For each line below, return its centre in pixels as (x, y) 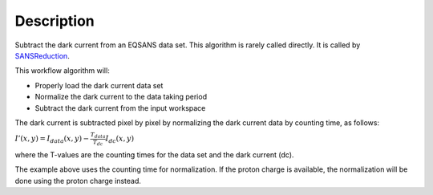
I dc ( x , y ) (120, 139)
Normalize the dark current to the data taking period (121, 97)
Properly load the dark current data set (99, 85)
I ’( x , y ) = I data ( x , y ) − (52, 139)
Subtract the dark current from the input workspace (120, 108)
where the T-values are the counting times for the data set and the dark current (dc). (154, 155)
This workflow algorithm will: (62, 71)
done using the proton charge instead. (78, 181)
